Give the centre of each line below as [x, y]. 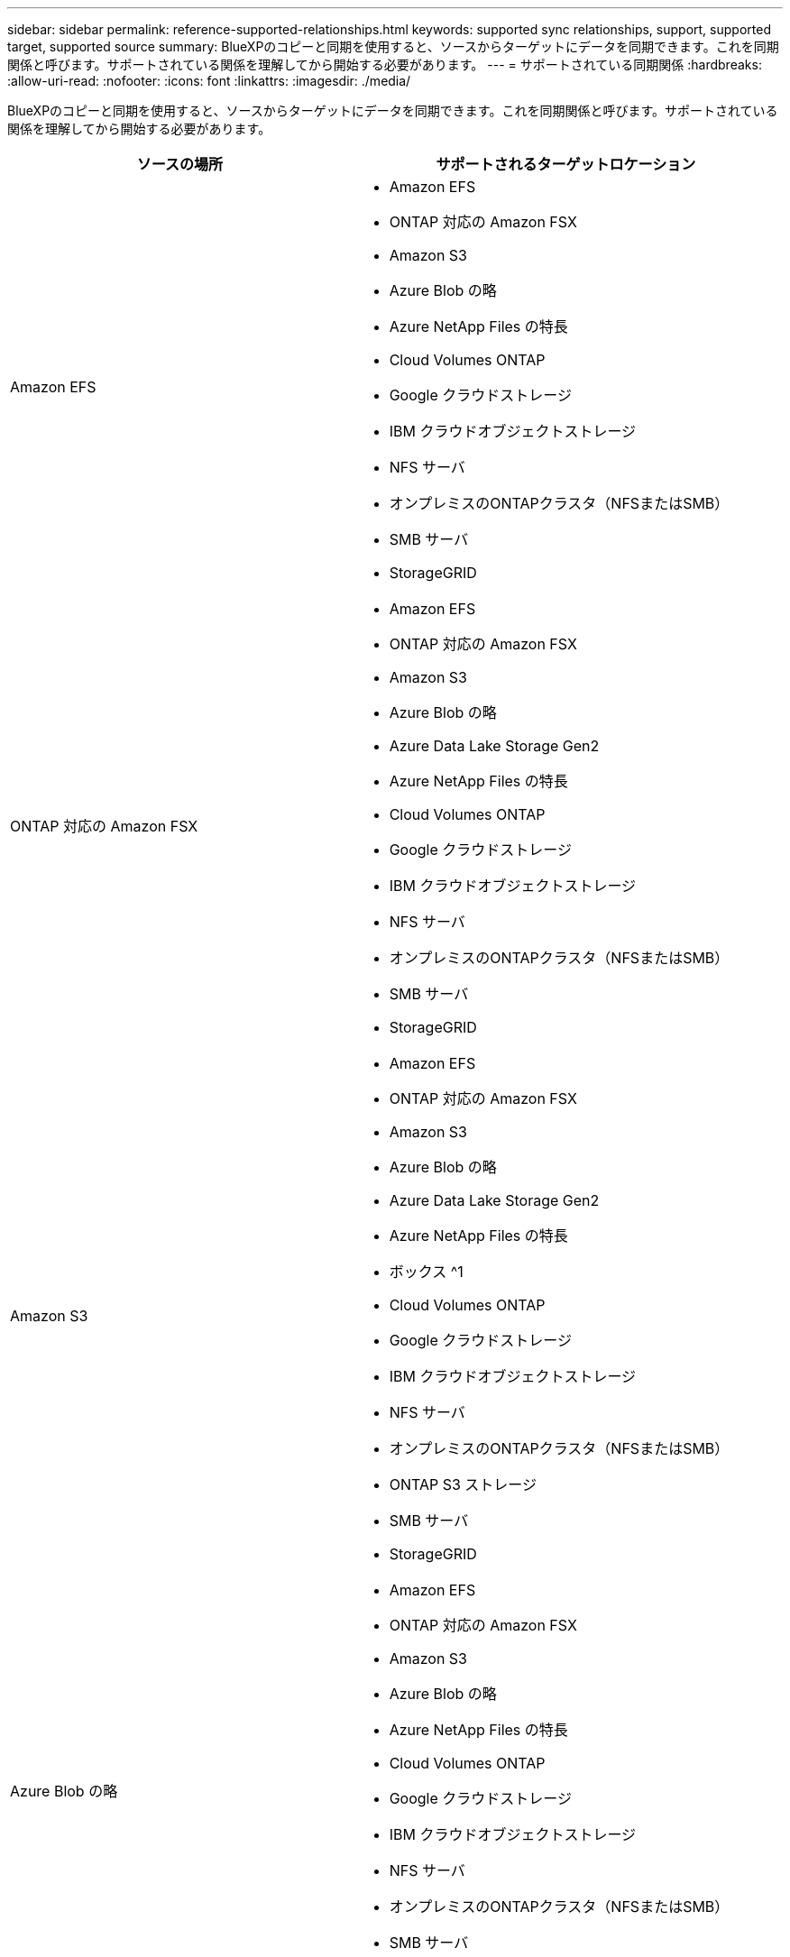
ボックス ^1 [426, 1272]
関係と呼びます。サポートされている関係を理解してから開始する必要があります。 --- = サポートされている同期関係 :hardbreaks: [385, 64]
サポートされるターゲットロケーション [566, 164]
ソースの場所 [179, 164]
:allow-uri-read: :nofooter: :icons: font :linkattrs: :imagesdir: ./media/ [209, 81]
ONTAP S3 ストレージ [463, 1484]
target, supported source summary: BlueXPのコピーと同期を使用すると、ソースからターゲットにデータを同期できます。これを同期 [393, 46]
